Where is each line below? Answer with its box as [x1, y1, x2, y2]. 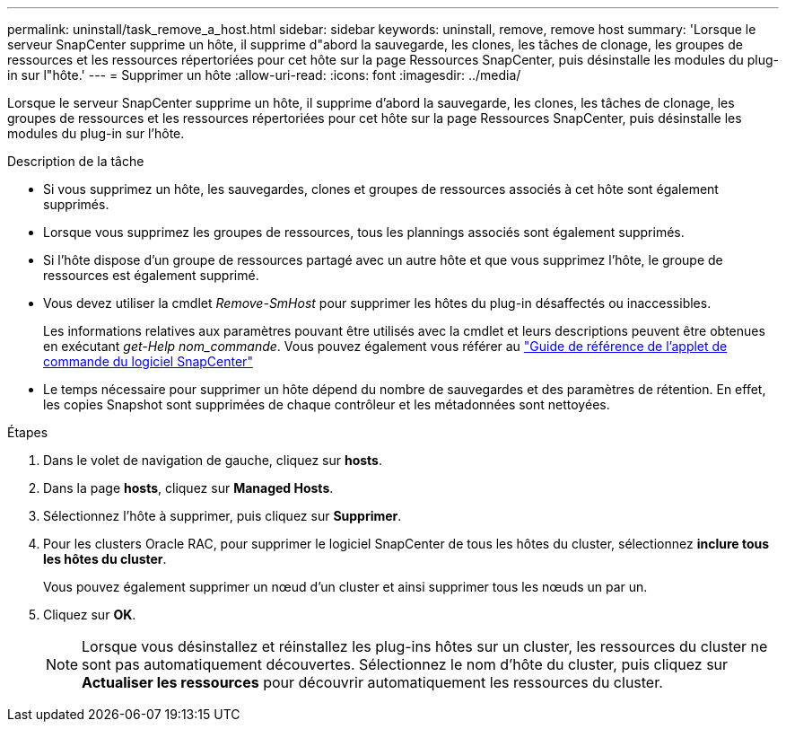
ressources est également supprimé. [43, 268, 259, 283]
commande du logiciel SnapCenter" [43, 354, 253, 369]
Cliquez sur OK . [43, 607, 136, 622]
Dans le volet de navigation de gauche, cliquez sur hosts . [43, 452, 382, 468]
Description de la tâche [7, 154, 144, 169]
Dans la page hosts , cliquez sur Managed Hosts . [43, 480, 334, 496]
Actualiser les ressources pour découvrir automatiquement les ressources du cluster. [82, 673, 663, 691]
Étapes [7, 425, 48, 440]
